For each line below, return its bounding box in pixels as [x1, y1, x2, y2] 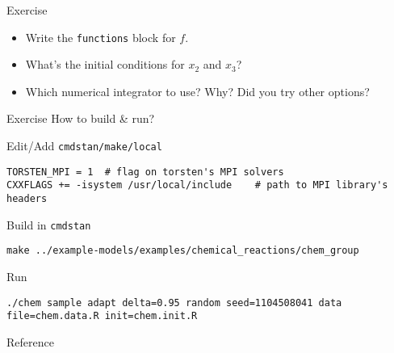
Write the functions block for [25, 28, 176, 45]
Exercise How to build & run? [6, 110, 155, 127]
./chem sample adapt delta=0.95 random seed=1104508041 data [6, 296, 342, 309]
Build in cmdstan [6, 216, 91, 233]
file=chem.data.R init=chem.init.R [6, 310, 198, 322]
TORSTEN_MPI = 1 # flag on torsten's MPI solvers [6, 166, 284, 178]
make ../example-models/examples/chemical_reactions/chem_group [6, 245, 359, 257]
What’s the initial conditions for [25, 56, 185, 73]
